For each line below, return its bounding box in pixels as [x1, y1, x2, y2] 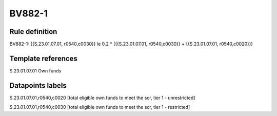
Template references [9, 54, 78, 63]
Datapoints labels [9, 81, 67, 90]
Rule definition [9, 27, 57, 36]
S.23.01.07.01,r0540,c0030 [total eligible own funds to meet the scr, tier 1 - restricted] [9, 104, 190, 110]
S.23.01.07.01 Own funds [9, 67, 62, 74]
